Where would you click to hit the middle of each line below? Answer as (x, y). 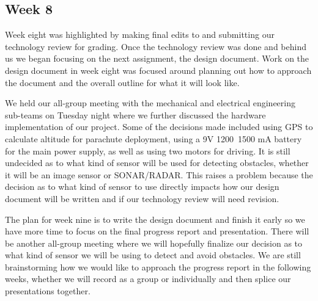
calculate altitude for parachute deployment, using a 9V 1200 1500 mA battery (153, 138)
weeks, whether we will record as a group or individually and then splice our (148, 279)
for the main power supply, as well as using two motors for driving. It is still (148, 150)
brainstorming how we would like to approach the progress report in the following (158, 267)
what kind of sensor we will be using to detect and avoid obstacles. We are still (153, 255)
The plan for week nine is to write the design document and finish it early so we (155, 219)
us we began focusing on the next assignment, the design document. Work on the (157, 58)
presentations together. (48, 291)
